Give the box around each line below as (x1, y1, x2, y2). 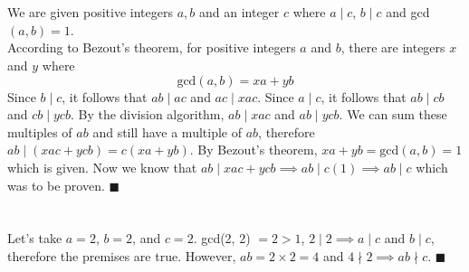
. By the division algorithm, (70, 105, 225, 124)
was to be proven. (7, 175, 105, 194)
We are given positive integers (7, 3, 173, 22)
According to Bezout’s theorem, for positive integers (7, 38, 296, 57)
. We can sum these (339, 105, 447, 124)
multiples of (7, 122, 72, 141)
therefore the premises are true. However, (7, 246, 236, 265)
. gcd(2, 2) (193, 229, 251, 248)
